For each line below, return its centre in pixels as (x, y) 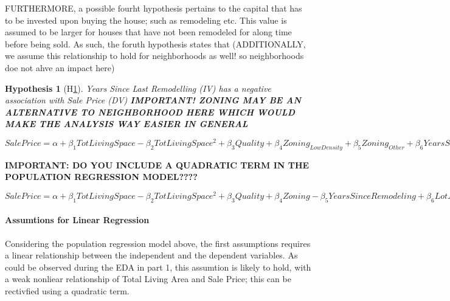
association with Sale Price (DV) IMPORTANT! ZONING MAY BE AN (153, 100)
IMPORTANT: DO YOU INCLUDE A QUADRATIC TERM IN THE (157, 164)
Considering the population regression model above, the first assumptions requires (158, 243)
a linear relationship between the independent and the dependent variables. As (151, 255)
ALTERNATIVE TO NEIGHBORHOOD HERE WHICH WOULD (150, 112)
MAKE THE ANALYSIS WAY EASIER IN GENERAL (126, 124)
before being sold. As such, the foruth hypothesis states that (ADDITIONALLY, (155, 43)
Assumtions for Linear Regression (77, 220)
